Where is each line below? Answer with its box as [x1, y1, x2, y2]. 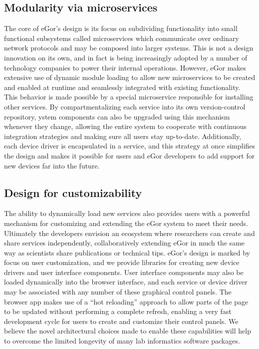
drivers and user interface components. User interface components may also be [4, 266, 244, 277]
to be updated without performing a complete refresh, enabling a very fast [4, 306, 232, 316]
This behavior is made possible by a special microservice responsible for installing [4, 91, 254, 102]
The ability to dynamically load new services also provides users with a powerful [4, 208, 250, 218]
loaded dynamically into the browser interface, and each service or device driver [4, 276, 248, 287]
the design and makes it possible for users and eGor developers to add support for [4, 150, 255, 160]
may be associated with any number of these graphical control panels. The [4, 286, 232, 297]
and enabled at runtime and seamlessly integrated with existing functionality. [4, 81, 241, 92]
